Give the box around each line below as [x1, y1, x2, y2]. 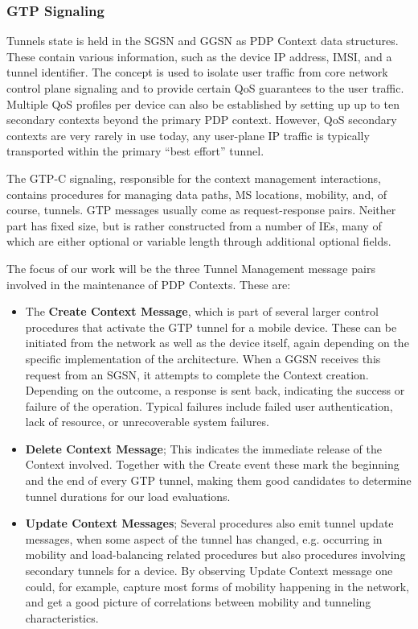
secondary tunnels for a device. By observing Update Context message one [25, 562, 393, 579]
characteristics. [25, 609, 99, 626]
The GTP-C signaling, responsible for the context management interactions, [6, 169, 381, 186]
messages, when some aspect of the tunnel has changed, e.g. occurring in [25, 530, 383, 547]
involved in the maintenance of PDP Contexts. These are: [6, 275, 291, 292]
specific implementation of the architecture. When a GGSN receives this [25, 350, 381, 366]
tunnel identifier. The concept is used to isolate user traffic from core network [6, 64, 388, 81]
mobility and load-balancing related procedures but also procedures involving [25, 546, 406, 563]
